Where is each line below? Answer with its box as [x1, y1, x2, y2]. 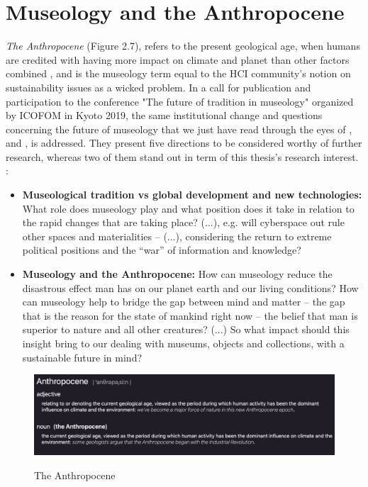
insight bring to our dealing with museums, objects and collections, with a [22, 336, 345, 350]
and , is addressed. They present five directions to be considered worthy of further [6, 135, 362, 150]
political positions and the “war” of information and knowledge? [22, 242, 301, 257]
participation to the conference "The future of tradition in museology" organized [6, 94, 354, 108]
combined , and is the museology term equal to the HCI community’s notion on [6, 66, 351, 81]
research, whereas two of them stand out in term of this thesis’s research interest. [6, 149, 359, 164]
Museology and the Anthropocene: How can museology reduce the [22, 267, 333, 281]
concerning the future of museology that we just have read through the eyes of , [6, 121, 352, 136]
